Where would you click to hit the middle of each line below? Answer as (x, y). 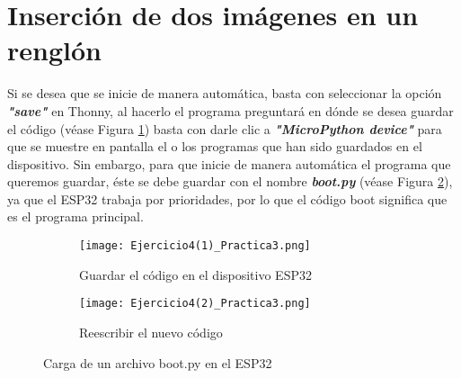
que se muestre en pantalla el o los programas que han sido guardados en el (215, 146)
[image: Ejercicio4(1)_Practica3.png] (195, 246)
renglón (54, 50)
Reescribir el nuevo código (151, 332)
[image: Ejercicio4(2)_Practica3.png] (195, 304)
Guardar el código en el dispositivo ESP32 (195, 274)
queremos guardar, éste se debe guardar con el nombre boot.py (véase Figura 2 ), (230, 181)
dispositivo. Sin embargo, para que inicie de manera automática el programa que (229, 163)
